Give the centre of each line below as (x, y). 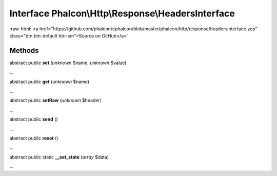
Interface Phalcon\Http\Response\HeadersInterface (122, 13)
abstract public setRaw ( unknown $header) (56, 101)
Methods (24, 51)
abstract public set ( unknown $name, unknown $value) (68, 63)
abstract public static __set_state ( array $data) (59, 157)
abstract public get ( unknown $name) (50, 82)
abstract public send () (34, 119)
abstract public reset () (34, 138)
